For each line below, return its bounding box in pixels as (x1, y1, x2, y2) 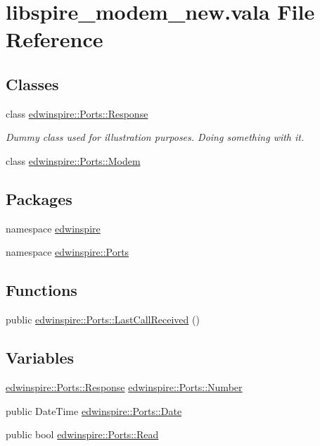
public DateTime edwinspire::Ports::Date (6, 403, 182, 418)
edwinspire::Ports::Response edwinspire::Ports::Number (6, 379, 243, 394)
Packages (6, 187, 72, 209)
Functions (6, 279, 77, 301)
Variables (6, 347, 75, 368)
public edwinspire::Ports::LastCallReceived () (6, 312, 200, 327)
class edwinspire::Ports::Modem (6, 153, 141, 168)
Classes (6, 73, 59, 94)
